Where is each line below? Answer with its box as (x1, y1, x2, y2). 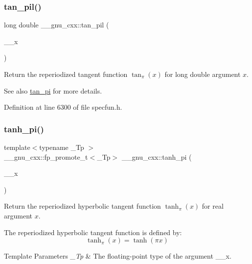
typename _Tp (39, 142, 84, 152)
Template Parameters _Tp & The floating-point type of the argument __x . (4, 251, 231, 261)
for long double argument (164, 69, 241, 79)
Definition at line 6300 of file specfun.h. (4, 102, 122, 112)
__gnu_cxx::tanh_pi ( (121, 151, 192, 162)
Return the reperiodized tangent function (4, 69, 128, 79)
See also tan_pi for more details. (4, 85, 102, 96)
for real (202, 201, 224, 211)
